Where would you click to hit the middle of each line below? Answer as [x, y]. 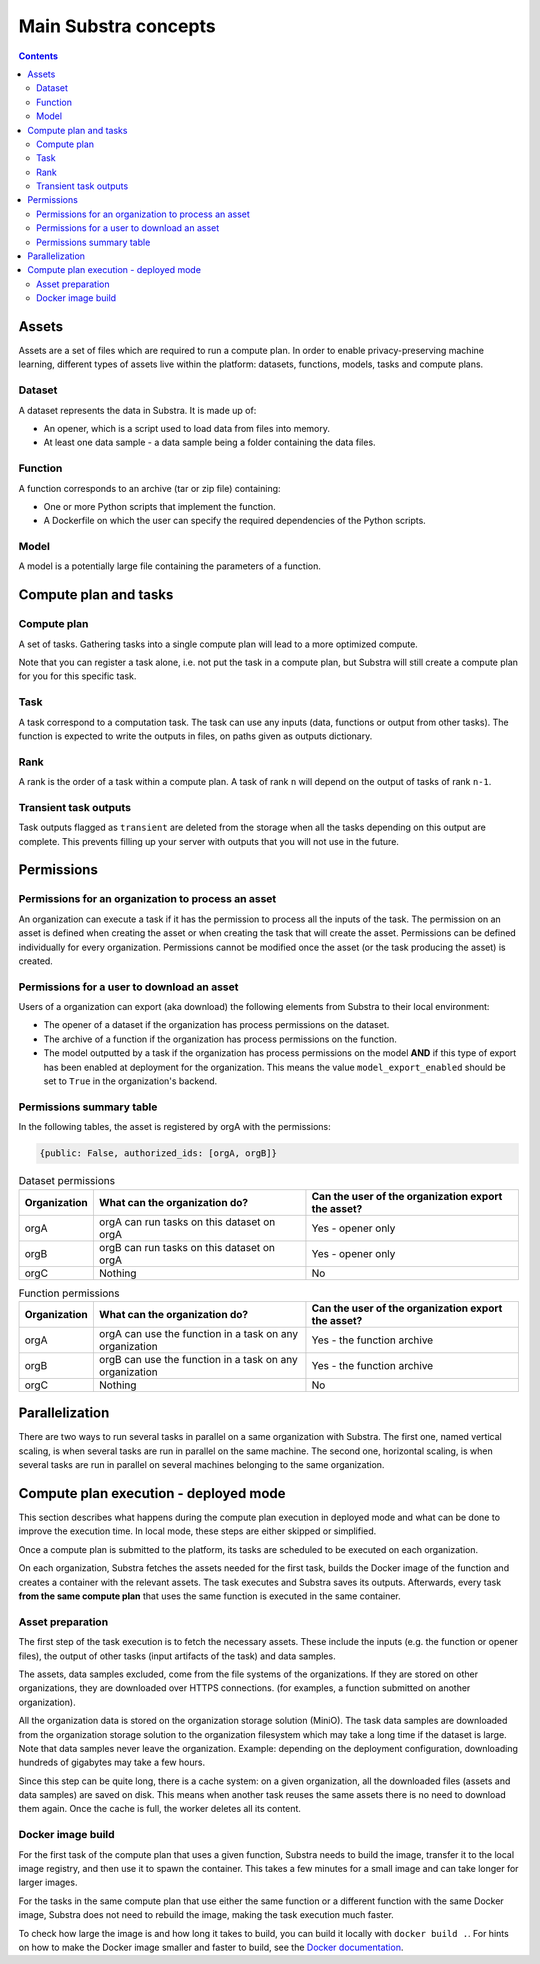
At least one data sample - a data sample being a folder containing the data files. [209, 442]
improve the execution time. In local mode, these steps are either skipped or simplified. [197, 1531]
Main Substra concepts [117, 26]
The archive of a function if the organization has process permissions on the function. [220, 1039]
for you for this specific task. [77, 676]
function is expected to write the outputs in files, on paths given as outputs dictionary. [195, 736]
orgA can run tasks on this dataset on [187, 1222]
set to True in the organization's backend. [130, 1081]
